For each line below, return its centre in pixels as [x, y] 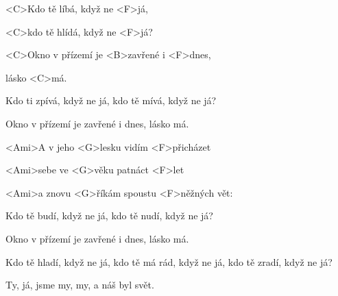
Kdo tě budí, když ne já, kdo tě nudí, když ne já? [109, 215]
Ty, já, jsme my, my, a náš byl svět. [80, 285]
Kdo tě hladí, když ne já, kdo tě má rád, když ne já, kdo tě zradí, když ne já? [169, 261]
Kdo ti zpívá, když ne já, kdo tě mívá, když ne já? [111, 100]
